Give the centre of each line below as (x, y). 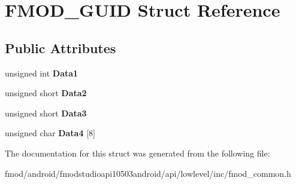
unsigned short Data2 (46, 93)
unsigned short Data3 (46, 113)
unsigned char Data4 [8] (50, 133)
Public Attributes (61, 47)
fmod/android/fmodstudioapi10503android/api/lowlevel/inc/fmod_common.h (148, 173)
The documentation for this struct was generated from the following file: (138, 153)
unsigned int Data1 (42, 73)
